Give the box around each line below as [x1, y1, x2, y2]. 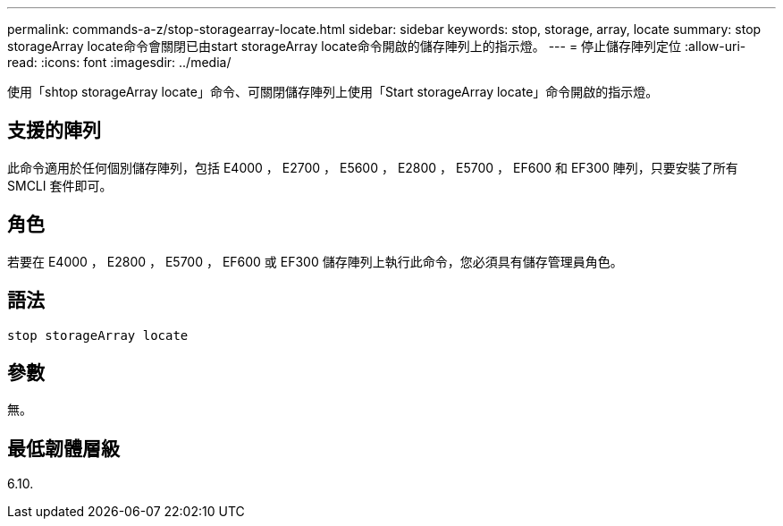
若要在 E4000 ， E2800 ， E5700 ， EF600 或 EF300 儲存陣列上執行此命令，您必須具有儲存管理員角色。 [7, 253, 623, 269]
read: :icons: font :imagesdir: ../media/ [7, 55, 232, 70]
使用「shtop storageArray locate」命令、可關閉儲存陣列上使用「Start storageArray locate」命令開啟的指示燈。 [7, 84, 659, 99]
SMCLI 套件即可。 [7, 177, 113, 193]
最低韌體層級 [7, 437, 120, 460]
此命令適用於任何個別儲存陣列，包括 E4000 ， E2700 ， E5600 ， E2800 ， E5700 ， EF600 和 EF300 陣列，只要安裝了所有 [7, 159, 738, 175]
